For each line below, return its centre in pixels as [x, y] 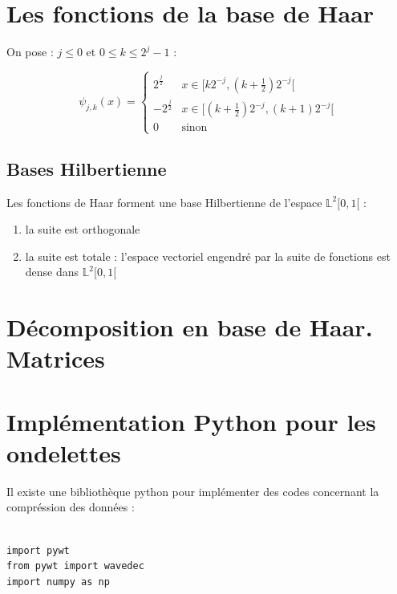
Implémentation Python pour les [191, 421]
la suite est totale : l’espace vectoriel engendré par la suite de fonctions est [208, 256]
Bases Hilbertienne [87, 168]
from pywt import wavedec [75, 566]
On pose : [30, 52]
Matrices [56, 358]
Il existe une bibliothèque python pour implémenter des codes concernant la [193, 491]
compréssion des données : [71, 507]
